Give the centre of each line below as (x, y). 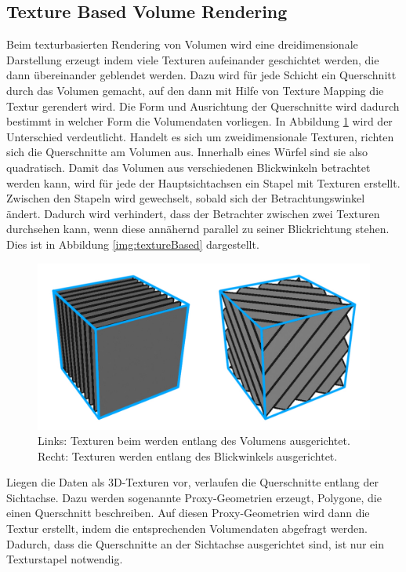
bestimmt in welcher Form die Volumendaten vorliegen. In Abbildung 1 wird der (199, 121)
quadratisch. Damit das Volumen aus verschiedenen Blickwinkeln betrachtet (188, 167)
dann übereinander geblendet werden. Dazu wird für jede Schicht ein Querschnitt (201, 75)
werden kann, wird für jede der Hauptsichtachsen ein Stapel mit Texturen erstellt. (203, 182)
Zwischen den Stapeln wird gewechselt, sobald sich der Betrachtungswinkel (186, 198)
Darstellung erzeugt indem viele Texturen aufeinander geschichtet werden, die (193, 59)
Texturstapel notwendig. (65, 559)
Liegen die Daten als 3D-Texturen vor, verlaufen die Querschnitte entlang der (192, 482)
